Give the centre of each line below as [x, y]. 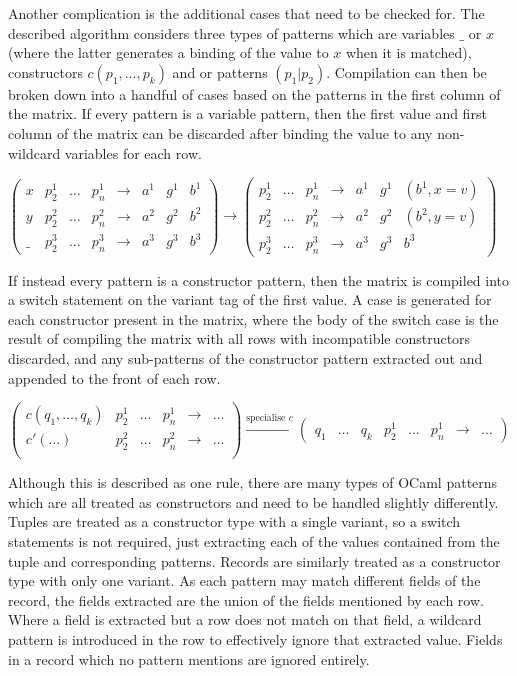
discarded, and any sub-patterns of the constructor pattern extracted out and [245, 358]
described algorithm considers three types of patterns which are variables [231, 32]
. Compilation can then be [406, 71]
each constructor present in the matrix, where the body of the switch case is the [253, 318]
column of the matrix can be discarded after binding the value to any [220, 132]
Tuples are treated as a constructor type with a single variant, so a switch [234, 521]
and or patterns [220, 71]
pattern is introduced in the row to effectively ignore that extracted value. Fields [255, 638]
